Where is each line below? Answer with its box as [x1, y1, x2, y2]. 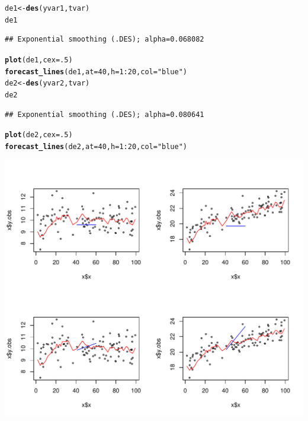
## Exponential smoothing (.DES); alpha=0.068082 [5, 35, 204, 44]
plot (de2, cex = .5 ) [5, 131, 73, 140]
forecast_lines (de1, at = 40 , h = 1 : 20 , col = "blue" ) [5, 67, 187, 76]
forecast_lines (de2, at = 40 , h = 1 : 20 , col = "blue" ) [5, 142, 187, 151]
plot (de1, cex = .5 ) [5, 55, 73, 64]
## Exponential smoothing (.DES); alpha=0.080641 [5, 110, 204, 119]
